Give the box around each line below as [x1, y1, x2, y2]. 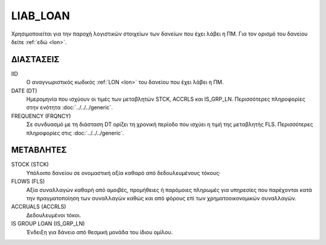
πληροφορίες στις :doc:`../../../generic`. [26, 129, 124, 136]
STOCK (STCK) [11, 161, 50, 168]
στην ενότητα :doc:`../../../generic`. [26, 104, 113, 111]
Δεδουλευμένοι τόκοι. [26, 211, 81, 218]
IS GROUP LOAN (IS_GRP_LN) [11, 220, 85, 227]
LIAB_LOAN [11, 9, 71, 22]
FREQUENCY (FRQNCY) [11, 112, 71, 119]
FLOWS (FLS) [11, 178, 45, 185]
